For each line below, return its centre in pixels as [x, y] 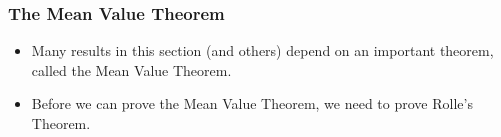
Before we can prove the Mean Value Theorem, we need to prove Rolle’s [252, 103]
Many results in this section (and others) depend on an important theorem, [262, 50]
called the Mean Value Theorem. [131, 69]
